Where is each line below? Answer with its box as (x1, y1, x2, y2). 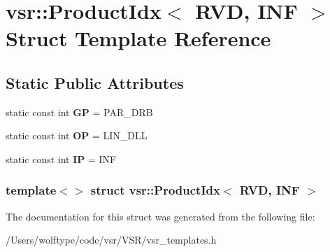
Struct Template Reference (6, 24, 271, 52)
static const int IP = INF (6, 151, 117, 166)
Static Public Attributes (6, 71, 184, 93)
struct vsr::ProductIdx (90, 181, 220, 199)
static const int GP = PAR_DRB (6, 104, 153, 119)
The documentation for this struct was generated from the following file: (6, 209, 315, 223)
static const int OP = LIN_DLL (6, 128, 148, 143)
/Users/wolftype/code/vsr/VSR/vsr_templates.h (6, 232, 217, 247)
